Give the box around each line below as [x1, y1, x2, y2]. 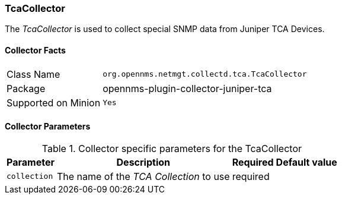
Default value [276, 156, 337, 168]
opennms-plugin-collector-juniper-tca [103, 82, 272, 94]
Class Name [7, 68, 60, 80]
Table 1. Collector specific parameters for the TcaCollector [41, 142, 302, 154]
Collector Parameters [5, 121, 91, 132]
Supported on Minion [7, 96, 101, 109]
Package [7, 82, 46, 94]
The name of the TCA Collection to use [56, 170, 230, 182]
